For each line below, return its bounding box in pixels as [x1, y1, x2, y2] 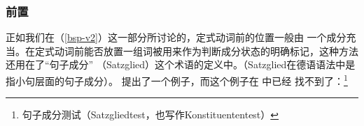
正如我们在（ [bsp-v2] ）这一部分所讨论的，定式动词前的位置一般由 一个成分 [6, 30, 346, 45]
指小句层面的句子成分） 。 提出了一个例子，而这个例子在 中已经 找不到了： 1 [6, 72, 348, 88]
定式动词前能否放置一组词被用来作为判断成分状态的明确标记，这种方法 [34, 43, 358, 58]
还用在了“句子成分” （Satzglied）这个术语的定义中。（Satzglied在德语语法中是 [6, 57, 356, 72]
